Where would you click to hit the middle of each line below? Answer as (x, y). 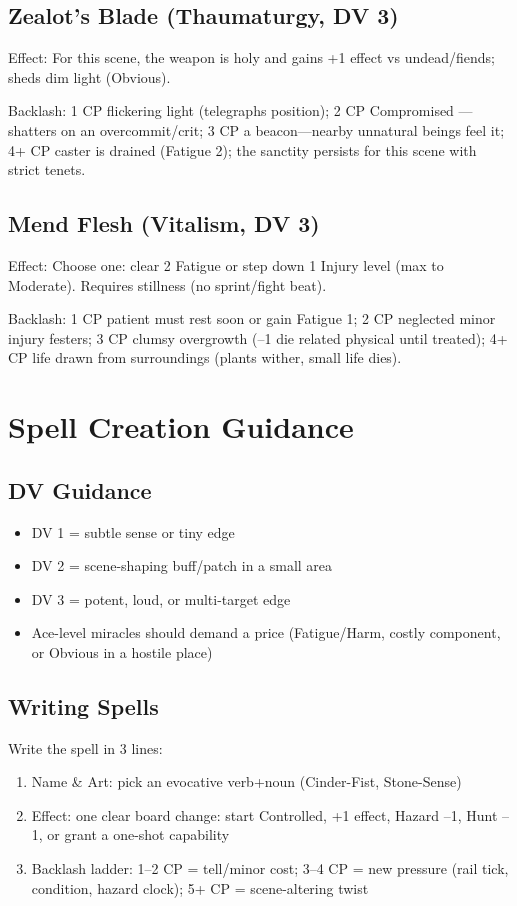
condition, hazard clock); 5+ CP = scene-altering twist (200, 887)
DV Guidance (80, 489)
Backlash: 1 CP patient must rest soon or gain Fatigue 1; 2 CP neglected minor (252, 318)
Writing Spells (83, 705)
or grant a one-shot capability (138, 834)
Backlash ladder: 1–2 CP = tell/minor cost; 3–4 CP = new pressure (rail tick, (270, 868)
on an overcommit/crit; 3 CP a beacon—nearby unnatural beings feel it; (283, 129)
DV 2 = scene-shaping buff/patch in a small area (182, 565)
